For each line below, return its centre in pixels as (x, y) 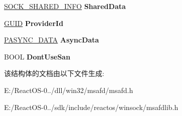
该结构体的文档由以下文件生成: (54, 73)
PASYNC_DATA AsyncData (52, 40)
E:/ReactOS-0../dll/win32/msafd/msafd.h (69, 90)
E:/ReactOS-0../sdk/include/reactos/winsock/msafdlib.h (91, 107)
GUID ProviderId (34, 23)
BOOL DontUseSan (37, 56)
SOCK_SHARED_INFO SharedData (65, 6)
